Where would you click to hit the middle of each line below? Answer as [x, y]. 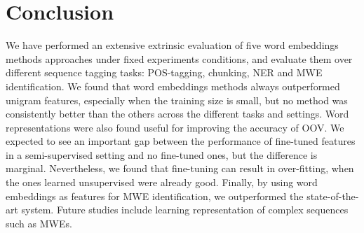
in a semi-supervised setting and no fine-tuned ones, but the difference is [162, 154]
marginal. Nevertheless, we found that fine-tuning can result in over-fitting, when [180, 168]
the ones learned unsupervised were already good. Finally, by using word [162, 182]
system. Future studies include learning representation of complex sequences [185, 210]
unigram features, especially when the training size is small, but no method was [177, 100]
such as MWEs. [39, 223]
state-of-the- [333, 196]
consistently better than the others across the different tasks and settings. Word [177, 114]
